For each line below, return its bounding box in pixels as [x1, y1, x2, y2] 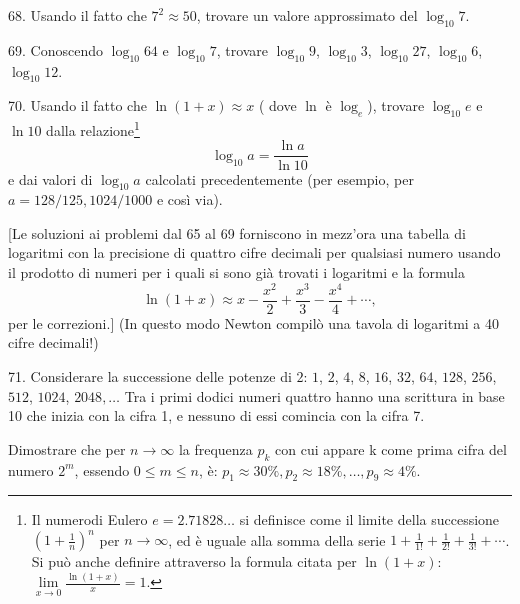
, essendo [74, 459, 130, 480]
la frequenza [178, 438, 253, 459]
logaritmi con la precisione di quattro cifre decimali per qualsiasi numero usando [8, 242, 501, 263]
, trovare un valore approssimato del [196, 5, 418, 25]
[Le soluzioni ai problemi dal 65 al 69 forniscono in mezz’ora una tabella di [8, 222, 466, 243]
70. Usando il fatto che [8, 95, 147, 116]
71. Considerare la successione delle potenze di [8, 366, 292, 386]
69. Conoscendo [8, 39, 103, 60]
